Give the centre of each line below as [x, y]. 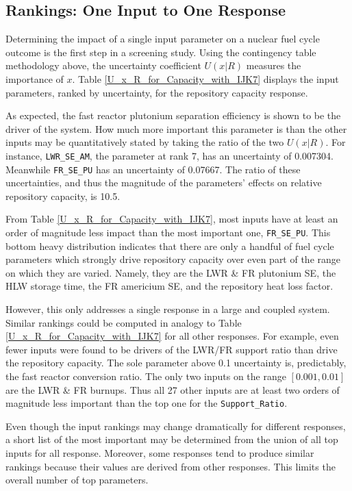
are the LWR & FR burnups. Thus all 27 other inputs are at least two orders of [173, 389]
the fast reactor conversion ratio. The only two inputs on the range [146, 376]
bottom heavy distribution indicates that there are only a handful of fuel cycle [170, 245]
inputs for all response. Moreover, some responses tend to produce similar [160, 453]
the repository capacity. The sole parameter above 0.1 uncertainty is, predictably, [176, 363]
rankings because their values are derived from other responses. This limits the [171, 466]
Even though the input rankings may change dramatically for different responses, [176, 426]
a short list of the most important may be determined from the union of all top [172, 439]
